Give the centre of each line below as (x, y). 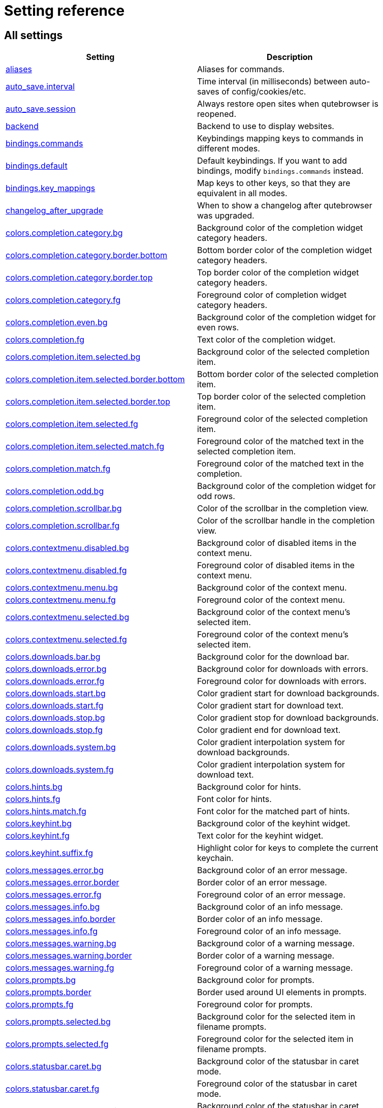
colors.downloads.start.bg (56, 694)
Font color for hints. (234, 799)
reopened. (217, 114)
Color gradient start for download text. (270, 706)
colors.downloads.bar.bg (53, 657)
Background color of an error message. (272, 870)
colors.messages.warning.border (69, 956)
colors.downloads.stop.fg (54, 730)
